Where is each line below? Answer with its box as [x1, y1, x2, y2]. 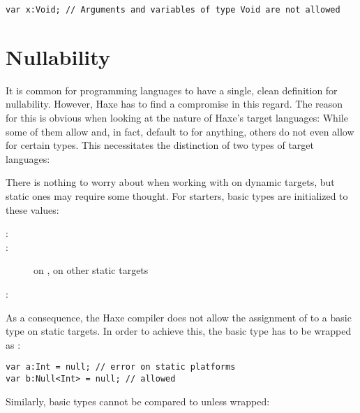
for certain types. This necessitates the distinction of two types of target [6, 138, 315, 152]
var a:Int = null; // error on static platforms [6, 362, 236, 372]
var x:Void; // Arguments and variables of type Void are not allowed [6, 5, 340, 15]
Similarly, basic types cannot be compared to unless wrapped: [6, 393, 270, 408]
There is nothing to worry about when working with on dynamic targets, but [6, 175, 335, 189]
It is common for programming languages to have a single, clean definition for [6, 82, 338, 97]
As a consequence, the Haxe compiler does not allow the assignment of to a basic [6, 310, 352, 324]
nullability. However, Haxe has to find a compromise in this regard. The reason [6, 96, 343, 111]
